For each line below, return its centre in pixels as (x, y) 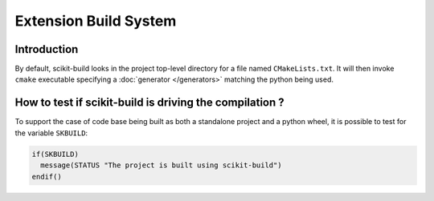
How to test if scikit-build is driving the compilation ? (149, 103)
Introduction (47, 49)
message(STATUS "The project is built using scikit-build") (161, 165)
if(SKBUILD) (55, 154)
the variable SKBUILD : (51, 133)
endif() (47, 177)
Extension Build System (96, 21)
